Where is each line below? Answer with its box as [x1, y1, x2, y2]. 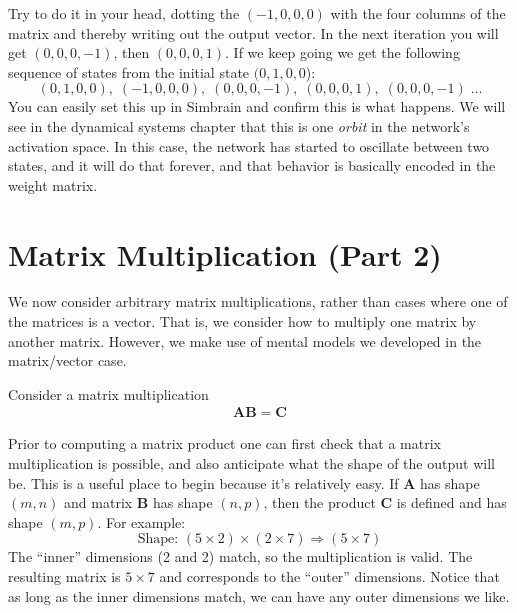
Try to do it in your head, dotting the [8, 3, 240, 23]
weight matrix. [8, 174, 98, 195]
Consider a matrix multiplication [8, 383, 209, 404]
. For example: [97, 511, 186, 532]
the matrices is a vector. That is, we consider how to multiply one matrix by [8, 311, 477, 332]
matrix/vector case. [8, 350, 127, 371]
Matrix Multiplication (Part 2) [8, 233, 442, 274]
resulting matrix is [8, 566, 121, 587]
